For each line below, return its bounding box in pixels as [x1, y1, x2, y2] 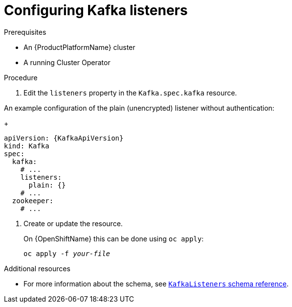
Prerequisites [4, 27, 46, 36]
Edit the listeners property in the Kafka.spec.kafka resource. [23, 88, 237, 97]
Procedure [4, 73, 38, 82]
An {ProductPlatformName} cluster [23, 43, 135, 51]
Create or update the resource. [23, 219, 123, 228]
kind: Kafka [4, 142, 49, 150]
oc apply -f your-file [23, 249, 111, 258]
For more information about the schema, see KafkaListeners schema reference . [23, 279, 289, 288]
